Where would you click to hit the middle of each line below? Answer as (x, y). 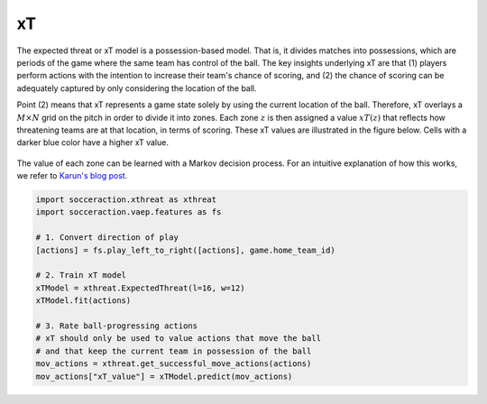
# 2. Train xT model (81, 275)
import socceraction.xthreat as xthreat (126, 200)
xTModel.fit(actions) (83, 301)
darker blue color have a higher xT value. (92, 142)
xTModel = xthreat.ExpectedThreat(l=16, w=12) (140, 288)
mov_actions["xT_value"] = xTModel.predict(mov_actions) (164, 376)
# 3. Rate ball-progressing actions (117, 326)
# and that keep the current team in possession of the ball (174, 351)
